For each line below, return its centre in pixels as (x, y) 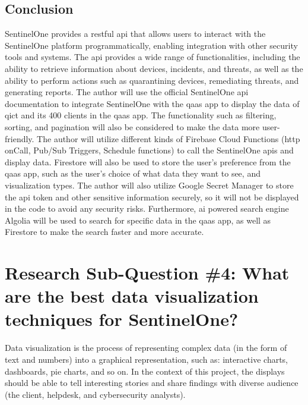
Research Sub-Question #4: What (147, 273)
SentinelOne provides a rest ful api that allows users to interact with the (135, 34)
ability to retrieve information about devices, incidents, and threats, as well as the (154, 68)
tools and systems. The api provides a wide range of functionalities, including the (153, 57)
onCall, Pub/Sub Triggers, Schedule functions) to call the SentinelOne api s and (149, 150)
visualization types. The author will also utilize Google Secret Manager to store (149, 185)
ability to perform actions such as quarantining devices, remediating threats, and (152, 80)
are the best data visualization (132, 296)
